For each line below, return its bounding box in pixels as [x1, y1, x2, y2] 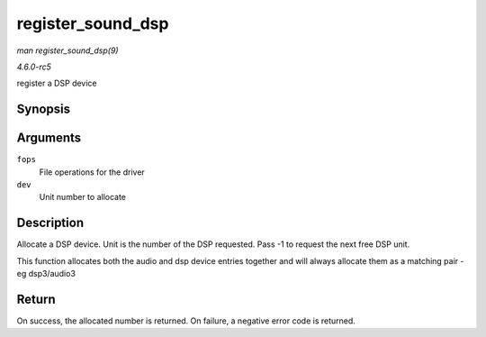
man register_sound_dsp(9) [16, 45, 119, 56]
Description [16, 215, 85, 231]
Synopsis [16, 102, 71, 117]
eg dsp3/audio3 [16, 269, 76, 279]
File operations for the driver [39, 167, 146, 178]
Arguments [16, 131, 82, 146]
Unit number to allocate [39, 192, 126, 203]
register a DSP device [16, 77, 98, 89]
